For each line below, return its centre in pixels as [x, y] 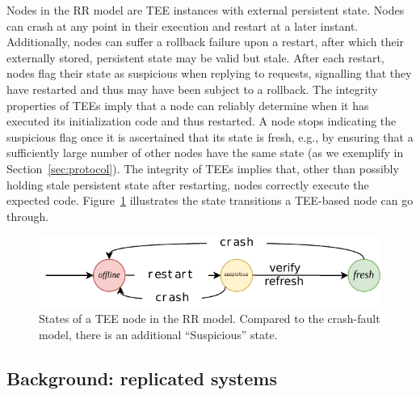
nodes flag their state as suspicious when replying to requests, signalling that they [209, 73]
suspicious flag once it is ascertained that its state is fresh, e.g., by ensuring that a [210, 136]
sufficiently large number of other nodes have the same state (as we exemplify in [205, 153]
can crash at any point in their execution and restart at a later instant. [183, 25]
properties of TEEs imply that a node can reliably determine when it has [188, 105]
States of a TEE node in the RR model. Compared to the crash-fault [210, 319]
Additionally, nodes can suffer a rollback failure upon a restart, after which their [206, 42]
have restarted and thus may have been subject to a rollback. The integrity [192, 89]
